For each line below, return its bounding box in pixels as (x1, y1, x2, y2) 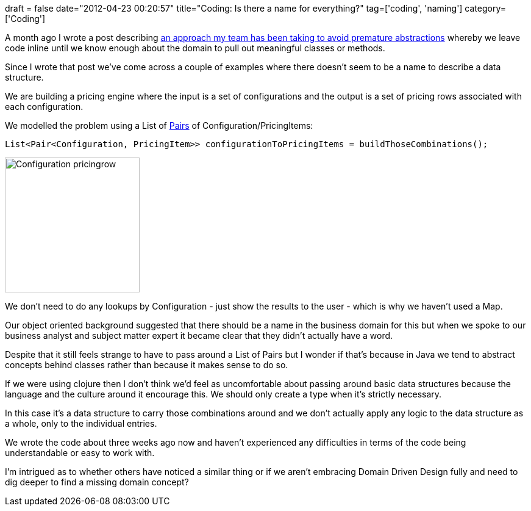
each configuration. (5, 101, 84, 112)
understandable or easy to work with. (5, 448, 155, 458)
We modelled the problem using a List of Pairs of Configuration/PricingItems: (5, 120, 313, 131)
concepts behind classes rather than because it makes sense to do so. (5, 360, 288, 370)
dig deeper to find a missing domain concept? (5, 477, 189, 487)
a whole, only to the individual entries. (5, 418, 157, 429)
